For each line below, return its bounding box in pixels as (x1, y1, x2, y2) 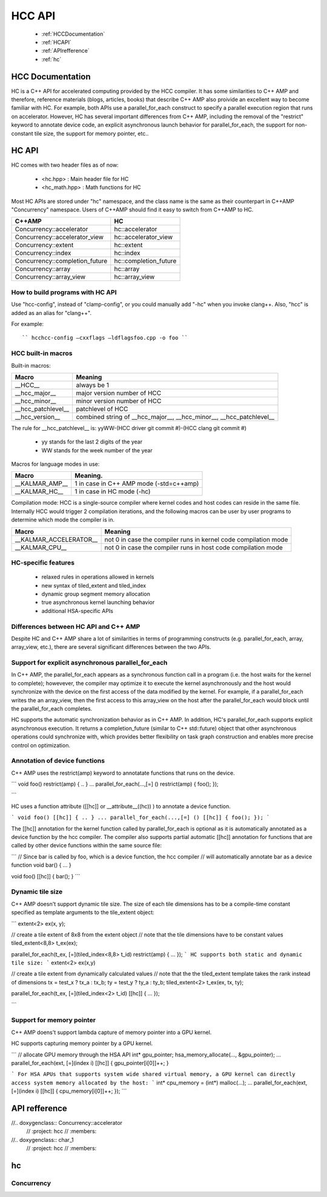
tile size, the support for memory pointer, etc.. (34, 130, 149, 137)
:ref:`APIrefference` (41, 47, 90, 55)
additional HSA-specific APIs (41, 607, 114, 614)
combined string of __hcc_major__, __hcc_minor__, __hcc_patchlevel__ (76, 413, 275, 421)
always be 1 (76, 380, 109, 389)
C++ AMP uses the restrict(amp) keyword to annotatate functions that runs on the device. (11, 769, 236, 777)
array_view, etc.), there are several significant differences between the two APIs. (11, 643, 211, 651)
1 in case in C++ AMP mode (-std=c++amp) (74, 479, 199, 488)
